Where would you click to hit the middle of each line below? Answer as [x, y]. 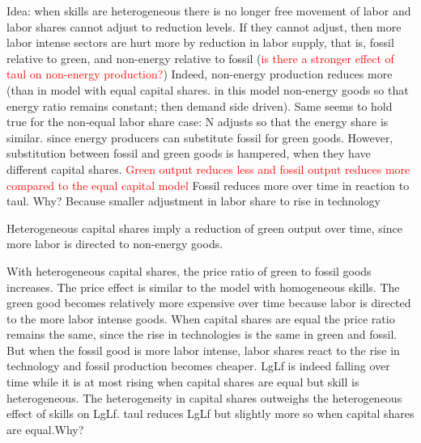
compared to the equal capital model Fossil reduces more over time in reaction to [208, 185]
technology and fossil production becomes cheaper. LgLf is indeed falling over [198, 366]
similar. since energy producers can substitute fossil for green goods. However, [200, 137]
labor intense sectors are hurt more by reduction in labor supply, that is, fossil [200, 42]
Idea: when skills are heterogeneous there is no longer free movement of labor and [209, 11]
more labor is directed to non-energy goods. [115, 244]
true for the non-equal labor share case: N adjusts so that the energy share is [198, 122]
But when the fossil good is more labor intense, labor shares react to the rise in [203, 350]
